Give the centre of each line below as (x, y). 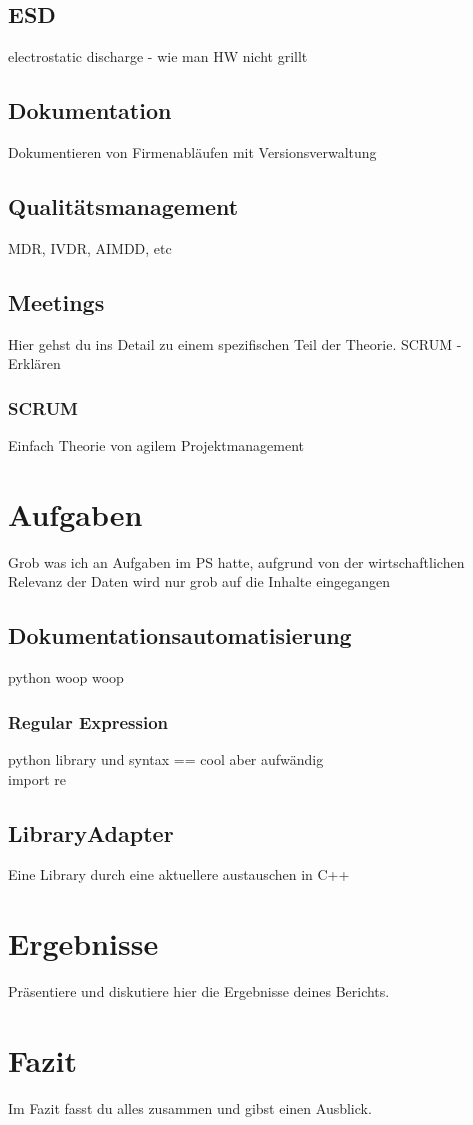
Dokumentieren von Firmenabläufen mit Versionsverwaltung (192, 152)
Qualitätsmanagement (123, 205)
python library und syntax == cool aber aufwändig (166, 758)
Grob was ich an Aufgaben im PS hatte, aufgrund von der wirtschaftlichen (236, 561)
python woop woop (66, 677)
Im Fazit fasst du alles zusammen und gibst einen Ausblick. (190, 1107)
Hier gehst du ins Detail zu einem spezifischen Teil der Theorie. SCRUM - (235, 343)
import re (37, 778)
